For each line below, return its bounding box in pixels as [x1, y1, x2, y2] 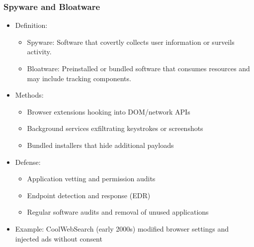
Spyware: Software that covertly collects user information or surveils [27, 36, 235, 47]
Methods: [15, 90, 44, 100]
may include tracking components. [27, 73, 131, 83]
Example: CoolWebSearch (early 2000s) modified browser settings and [15, 223, 229, 234]
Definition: [15, 20, 48, 30]
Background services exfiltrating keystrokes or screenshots [27, 123, 203, 133]
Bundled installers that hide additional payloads [27, 139, 174, 150]
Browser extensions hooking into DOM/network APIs [27, 106, 190, 117]
